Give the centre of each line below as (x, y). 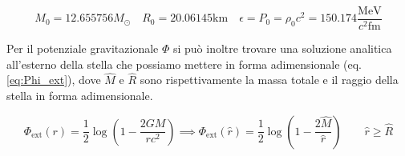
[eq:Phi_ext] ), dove (54, 80)
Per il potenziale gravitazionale (83, 48)
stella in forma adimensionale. (80, 96)
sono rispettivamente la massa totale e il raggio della (269, 80)
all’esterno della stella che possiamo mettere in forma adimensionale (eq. (184, 64)
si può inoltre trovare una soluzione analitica (282, 48)
